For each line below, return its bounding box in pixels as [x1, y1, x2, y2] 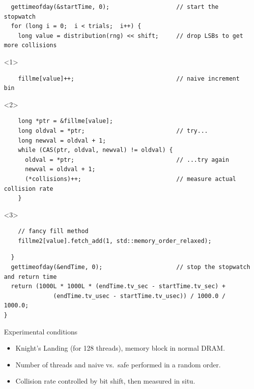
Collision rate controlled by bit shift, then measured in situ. [15, 376, 196, 386]
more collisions [4, 42, 57, 49]
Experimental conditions [4, 326, 78, 336]
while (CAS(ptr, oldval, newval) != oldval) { [18, 147, 173, 154]
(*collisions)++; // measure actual [25, 175, 236, 182]
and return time [4, 273, 57, 280]
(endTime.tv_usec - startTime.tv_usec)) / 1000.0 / [53, 292, 226, 299]
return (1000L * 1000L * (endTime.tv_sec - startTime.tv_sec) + [11, 283, 226, 290]
